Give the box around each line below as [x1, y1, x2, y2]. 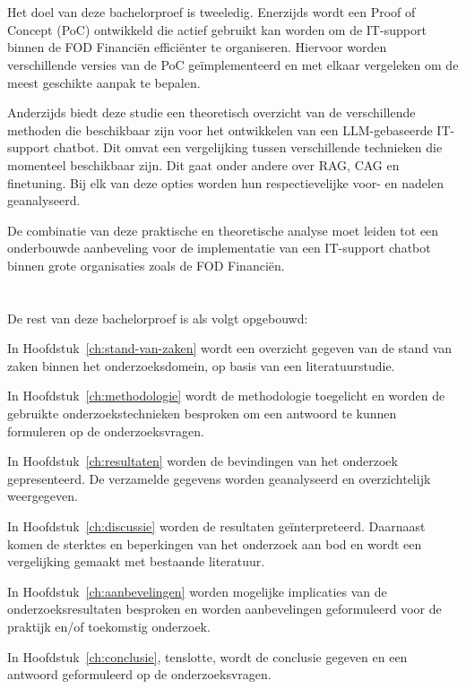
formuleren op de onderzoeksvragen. [7, 421, 204, 440]
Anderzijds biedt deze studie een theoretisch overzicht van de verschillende [7, 103, 416, 122]
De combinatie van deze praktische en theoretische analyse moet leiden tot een [7, 220, 439, 239]
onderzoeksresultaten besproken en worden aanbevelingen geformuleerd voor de [7, 599, 442, 618]
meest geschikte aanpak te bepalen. [7, 73, 201, 91]
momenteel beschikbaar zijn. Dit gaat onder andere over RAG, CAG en [7, 155, 400, 174]
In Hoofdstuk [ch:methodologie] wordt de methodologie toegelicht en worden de [7, 386, 445, 405]
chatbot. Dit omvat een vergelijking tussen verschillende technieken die [53, 138, 443, 157]
